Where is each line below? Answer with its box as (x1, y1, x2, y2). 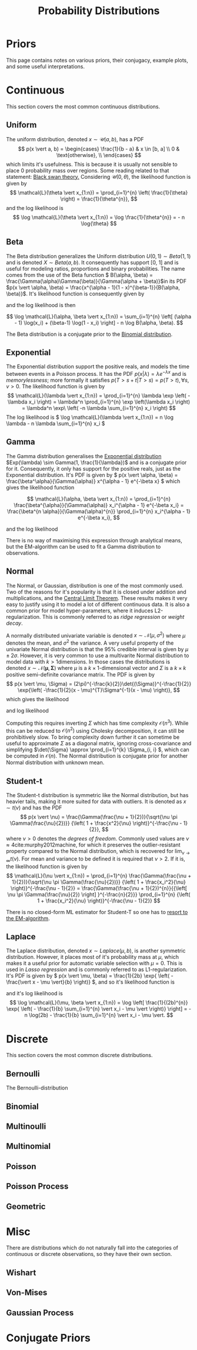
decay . (6, 619, 23, 626)
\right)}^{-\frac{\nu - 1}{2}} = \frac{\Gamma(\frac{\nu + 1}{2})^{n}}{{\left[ (11, 884, 187, 892)
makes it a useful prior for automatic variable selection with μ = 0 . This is (6, 960, 183, 967)
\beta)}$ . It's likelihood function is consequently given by (6, 290, 145, 297)
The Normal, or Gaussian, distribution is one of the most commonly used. (6, 582, 183, 589)
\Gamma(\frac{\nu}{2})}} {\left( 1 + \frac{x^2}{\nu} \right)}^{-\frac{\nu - (9, 819, 182, 827)
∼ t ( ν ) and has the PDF (6, 804, 62, 811)
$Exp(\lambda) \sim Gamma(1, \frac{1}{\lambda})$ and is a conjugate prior (6, 459, 187, 466)
